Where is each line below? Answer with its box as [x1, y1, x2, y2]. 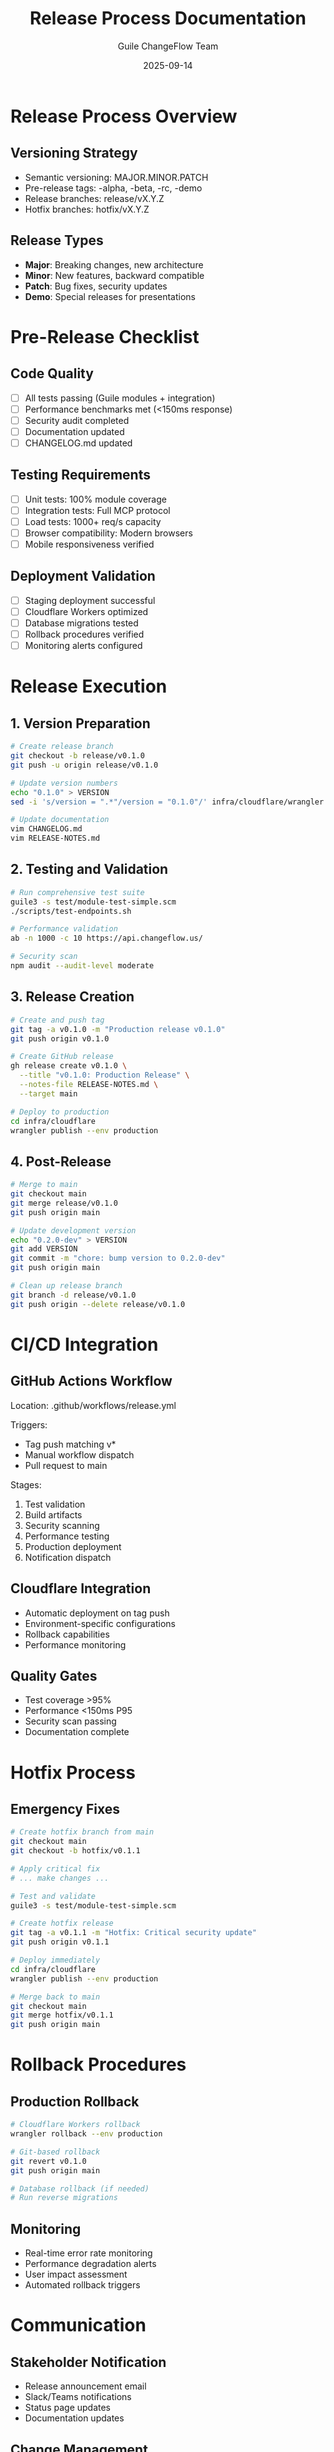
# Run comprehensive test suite [10, 887, 145, 897]
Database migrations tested [24, 617, 139, 629]
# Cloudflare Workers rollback [10, 2120, 141, 2130]
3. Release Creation [10, 988, 135, 1006]
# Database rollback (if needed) [10, 2183, 150, 2194]
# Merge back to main [10, 1992, 101, 2002]
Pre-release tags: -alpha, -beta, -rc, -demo [24, 182, 203, 194]
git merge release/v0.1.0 [10, 1198, 118, 1208]
